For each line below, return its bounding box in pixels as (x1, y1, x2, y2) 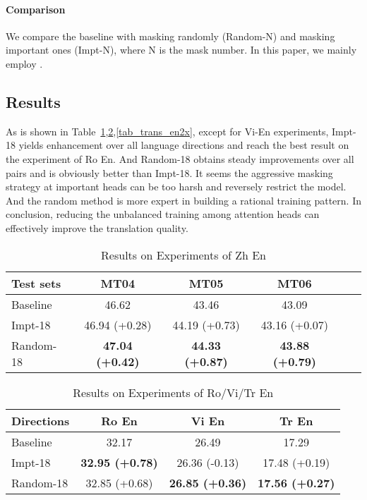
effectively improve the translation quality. (6, 220, 188, 235)
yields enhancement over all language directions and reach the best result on (18, 138, 349, 152)
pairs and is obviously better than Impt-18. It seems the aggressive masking (6, 165, 333, 180)
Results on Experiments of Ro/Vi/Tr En (73, 384, 274, 401)
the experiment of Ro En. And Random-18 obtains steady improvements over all (6, 151, 354, 166)
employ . (6, 56, 43, 71)
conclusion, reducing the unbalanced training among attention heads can (6, 207, 320, 221)
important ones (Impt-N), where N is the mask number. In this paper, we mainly (6, 42, 357, 57)
